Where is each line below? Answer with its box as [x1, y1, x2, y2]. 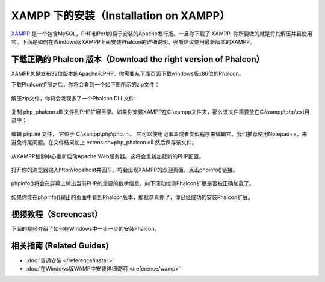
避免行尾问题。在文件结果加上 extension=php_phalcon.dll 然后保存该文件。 [11, 139, 197, 146]
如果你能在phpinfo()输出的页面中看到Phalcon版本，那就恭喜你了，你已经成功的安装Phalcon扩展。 [11, 193, 253, 201]
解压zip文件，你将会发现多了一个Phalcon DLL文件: [11, 94, 136, 102]
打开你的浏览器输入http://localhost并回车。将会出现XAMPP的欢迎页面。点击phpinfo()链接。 [11, 166, 238, 173]
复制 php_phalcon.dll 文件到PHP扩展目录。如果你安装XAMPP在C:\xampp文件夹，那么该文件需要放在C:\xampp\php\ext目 [11, 108, 310, 115]
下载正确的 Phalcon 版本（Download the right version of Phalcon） [11, 54, 265, 64]
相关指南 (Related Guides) [11, 241, 109, 251]
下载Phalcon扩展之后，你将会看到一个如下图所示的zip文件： [11, 81, 160, 88]
